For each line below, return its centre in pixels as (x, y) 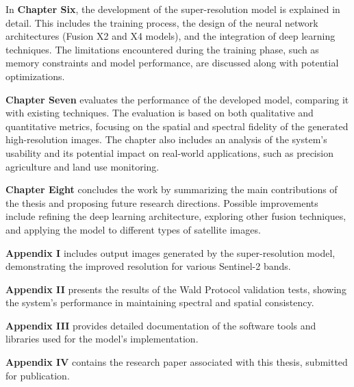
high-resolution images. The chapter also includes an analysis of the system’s (166, 139)
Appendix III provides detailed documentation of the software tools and (161, 325)
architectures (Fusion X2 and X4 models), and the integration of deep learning (170, 36)
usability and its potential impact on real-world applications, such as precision (169, 152)
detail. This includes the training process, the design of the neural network (162, 22)
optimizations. (35, 76)
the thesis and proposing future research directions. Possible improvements (162, 202)
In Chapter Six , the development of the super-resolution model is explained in (173, 9)
